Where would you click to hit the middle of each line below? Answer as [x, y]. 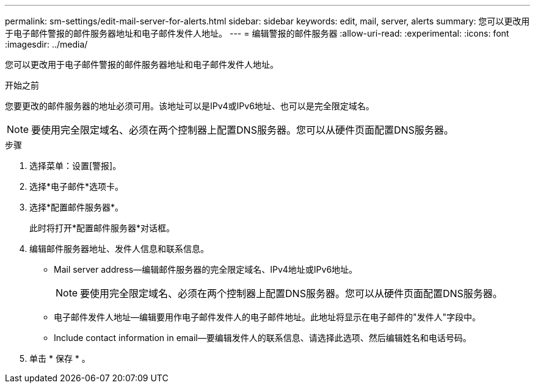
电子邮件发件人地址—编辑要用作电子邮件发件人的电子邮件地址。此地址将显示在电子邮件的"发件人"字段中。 [267, 317]
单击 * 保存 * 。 [60, 358]
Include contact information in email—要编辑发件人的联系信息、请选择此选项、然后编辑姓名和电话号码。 [263, 338]
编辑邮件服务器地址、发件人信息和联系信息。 [119, 249]
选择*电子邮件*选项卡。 [77, 186]
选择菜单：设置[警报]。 [75, 166]
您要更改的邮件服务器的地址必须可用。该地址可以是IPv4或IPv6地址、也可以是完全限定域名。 [190, 106]
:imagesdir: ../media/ [46, 44]
